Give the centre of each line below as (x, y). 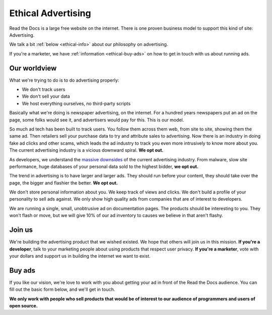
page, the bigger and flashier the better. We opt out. (63, 183)
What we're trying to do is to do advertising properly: (64, 80)
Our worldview (33, 68)
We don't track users (44, 89)
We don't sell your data (46, 96)
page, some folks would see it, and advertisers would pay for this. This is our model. (97, 120)
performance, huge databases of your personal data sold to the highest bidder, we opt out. (104, 166)
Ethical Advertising (50, 13)
